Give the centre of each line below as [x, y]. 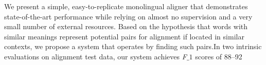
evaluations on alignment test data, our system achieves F [95, 56]
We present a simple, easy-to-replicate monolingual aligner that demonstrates [126, 6]
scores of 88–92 [219, 56]
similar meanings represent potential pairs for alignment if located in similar [124, 36]
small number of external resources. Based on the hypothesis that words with [126, 26]
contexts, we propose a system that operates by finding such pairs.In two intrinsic [133, 46]
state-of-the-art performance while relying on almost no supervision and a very [128, 16]
